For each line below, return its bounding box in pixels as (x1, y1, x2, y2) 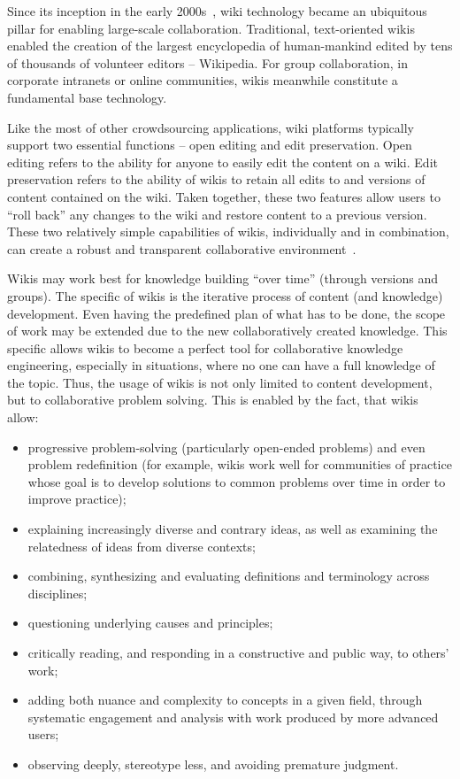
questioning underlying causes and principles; (27, 613, 273, 632)
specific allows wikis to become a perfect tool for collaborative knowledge (7, 338, 403, 357)
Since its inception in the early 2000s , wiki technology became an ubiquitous (7, 2, 427, 19)
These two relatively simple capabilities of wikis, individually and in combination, (7, 222, 449, 241)
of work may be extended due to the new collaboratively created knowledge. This (7, 321, 448, 340)
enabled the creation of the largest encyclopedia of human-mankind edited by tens (7, 36, 453, 55)
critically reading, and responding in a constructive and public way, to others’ (27, 644, 449, 661)
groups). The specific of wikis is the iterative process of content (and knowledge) (7, 286, 443, 305)
